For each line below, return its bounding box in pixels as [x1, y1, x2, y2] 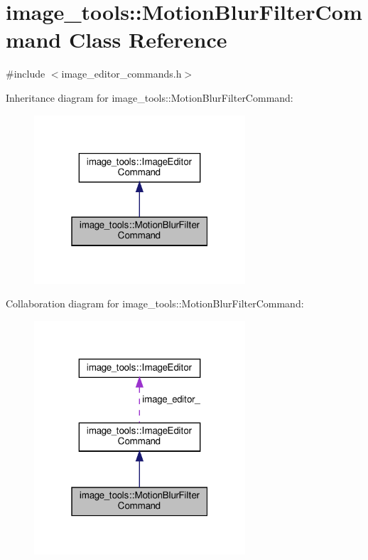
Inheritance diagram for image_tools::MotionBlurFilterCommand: [6, 90, 293, 105]
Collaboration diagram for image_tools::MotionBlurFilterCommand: [6, 296, 304, 311]
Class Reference [68, 25, 227, 54]
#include [6, 66, 45, 81]
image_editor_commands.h [61, 66, 182, 81]
